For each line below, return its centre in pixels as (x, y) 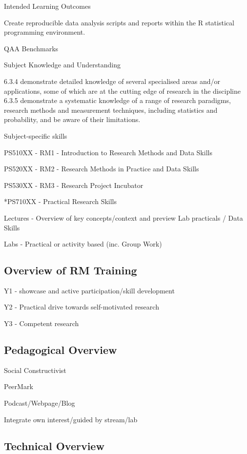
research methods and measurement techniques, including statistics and (111, 110)
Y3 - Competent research (41, 323)
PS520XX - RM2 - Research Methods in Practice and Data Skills (102, 169)
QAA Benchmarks (31, 48)
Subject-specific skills (36, 135)
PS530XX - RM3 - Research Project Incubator (74, 185)
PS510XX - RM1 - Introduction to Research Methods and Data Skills (108, 152)
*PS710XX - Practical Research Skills (61, 201)
